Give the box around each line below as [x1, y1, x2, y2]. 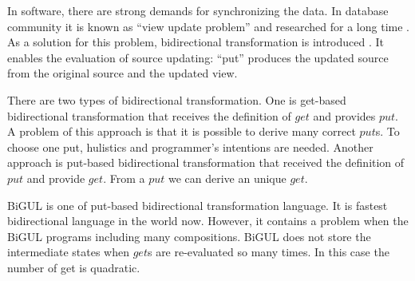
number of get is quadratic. [7, 259, 140, 275]
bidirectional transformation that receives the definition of [7, 107, 291, 124]
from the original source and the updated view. [7, 65, 238, 81]
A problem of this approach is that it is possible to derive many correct [7, 123, 356, 140]
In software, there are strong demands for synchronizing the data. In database [7, 2, 389, 18]
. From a [103, 169, 145, 186]
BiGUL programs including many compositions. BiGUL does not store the [7, 228, 371, 244]
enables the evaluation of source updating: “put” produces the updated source [7, 49, 389, 65]
